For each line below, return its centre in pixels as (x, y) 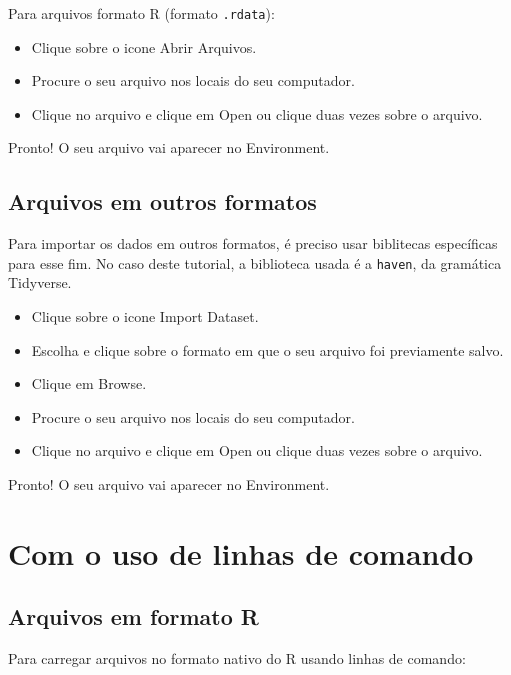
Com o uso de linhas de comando (241, 552)
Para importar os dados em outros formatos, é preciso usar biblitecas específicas (253, 243)
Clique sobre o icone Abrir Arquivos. (144, 46)
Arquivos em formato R (133, 616)
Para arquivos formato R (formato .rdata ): (141, 13)
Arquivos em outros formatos (162, 201)
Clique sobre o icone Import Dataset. (145, 316)
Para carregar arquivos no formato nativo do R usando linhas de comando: (237, 658)
